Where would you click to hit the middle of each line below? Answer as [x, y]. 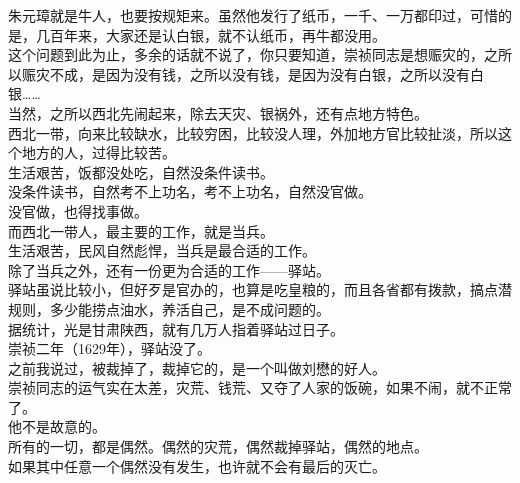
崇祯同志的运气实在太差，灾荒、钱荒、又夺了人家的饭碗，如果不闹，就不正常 [260, 387]
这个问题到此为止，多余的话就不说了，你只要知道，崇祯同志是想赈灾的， [246, 54]
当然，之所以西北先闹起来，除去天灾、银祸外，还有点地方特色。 [218, 112]
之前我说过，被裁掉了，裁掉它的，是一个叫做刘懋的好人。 [197, 367]
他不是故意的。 [57, 426]
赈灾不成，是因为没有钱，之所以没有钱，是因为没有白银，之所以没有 [245, 73]
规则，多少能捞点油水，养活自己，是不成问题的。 [169, 308]
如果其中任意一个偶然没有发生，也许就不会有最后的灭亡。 [197, 465]
